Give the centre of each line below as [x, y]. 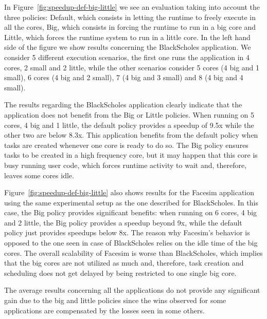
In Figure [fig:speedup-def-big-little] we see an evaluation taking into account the [132, 7]
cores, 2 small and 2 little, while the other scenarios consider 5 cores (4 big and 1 [132, 67]
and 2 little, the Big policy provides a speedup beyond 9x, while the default [123, 222]
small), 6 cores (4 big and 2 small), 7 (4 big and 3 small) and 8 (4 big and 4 [124, 77]
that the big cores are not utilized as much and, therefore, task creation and [124, 263]
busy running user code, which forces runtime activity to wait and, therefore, [126, 165]
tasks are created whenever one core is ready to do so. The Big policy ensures [126, 145]
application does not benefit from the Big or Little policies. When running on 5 [129, 114]
